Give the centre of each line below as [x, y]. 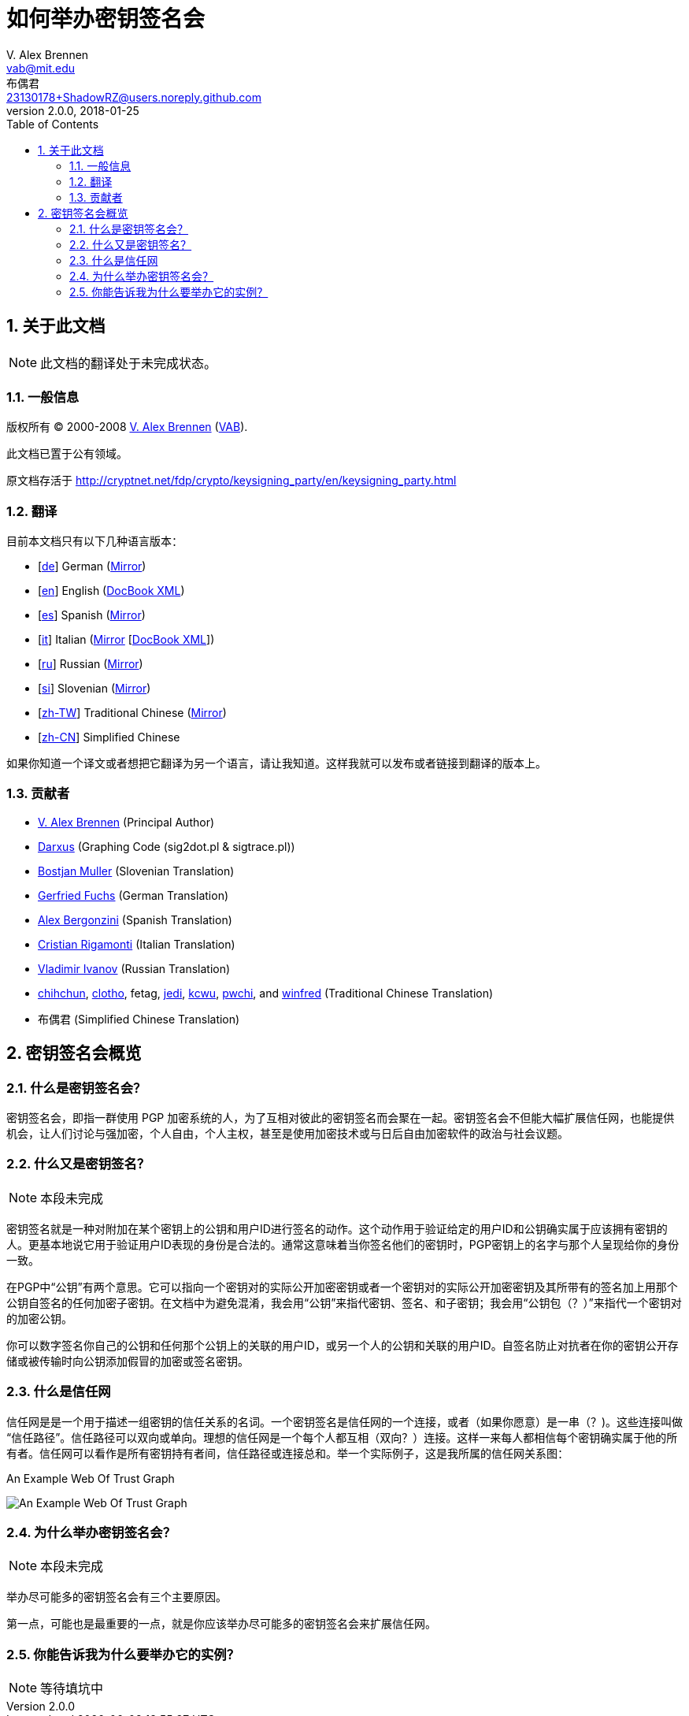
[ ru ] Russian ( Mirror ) [91, 664]
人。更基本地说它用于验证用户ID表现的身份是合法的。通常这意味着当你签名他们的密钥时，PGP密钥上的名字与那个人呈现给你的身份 [343, 1244]
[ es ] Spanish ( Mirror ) [92, 615]
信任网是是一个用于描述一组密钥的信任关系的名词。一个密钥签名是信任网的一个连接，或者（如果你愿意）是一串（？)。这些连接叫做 [345, 1421]
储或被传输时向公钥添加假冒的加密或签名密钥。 [128, 1361]
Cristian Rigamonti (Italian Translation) [137, 944]
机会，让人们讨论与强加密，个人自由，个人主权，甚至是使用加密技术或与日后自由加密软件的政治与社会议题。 [287, 1134]
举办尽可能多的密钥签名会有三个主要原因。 [117, 1597]
